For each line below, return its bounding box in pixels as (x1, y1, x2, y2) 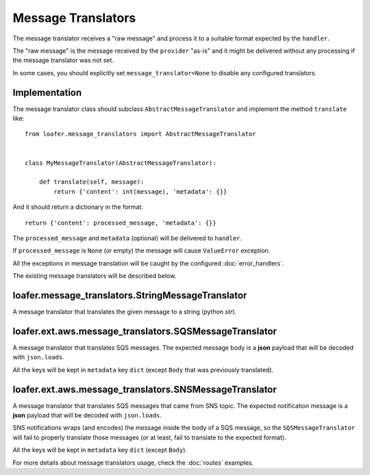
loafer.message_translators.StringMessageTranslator (12, 290, 247, 301)
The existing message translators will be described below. (12, 272, 177, 280)
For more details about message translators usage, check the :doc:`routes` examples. (12, 459, 254, 467)
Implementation (12, 86, 82, 99)
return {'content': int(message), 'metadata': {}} (53, 188, 227, 195)
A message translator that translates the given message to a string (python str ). (12, 308, 236, 316)
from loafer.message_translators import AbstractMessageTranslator (25, 130, 256, 138)
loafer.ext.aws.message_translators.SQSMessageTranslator (12, 325, 277, 337)
